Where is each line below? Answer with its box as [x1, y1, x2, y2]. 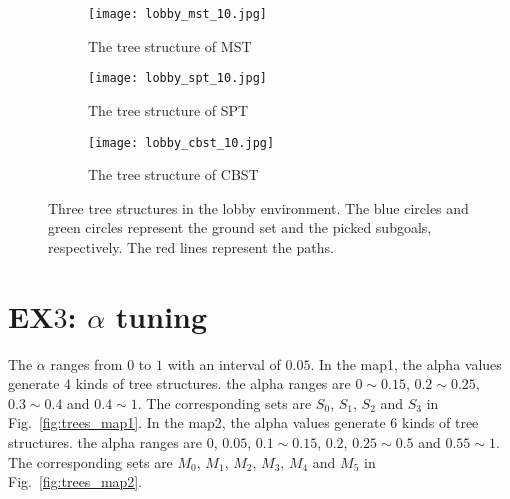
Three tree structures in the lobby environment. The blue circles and [48, 197, 469, 218]
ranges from [50, 353, 123, 374]
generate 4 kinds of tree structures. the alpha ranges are [8, 373, 351, 394]
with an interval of [167, 353, 281, 374]
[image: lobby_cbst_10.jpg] [88, 135, 275, 150]
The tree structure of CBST [88, 164, 259, 185]
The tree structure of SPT [88, 99, 249, 120]
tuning [115, 295, 208, 336]
